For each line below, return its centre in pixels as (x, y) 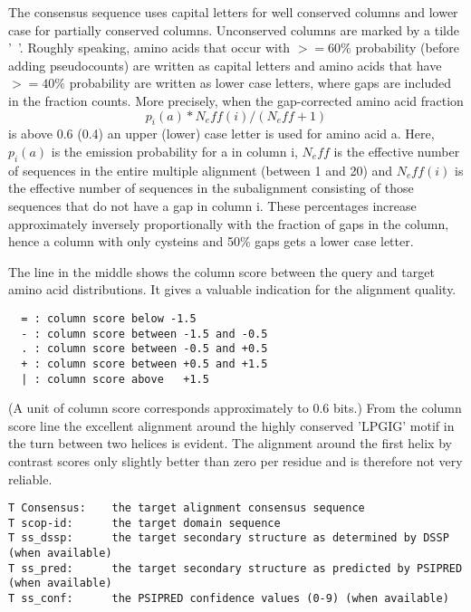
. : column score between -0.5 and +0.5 (144, 349)
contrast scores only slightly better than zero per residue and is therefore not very (235, 460)
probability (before (407, 48)
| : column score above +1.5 (115, 379)
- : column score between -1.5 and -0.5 (144, 334)
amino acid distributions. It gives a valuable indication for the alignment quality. (232, 289)
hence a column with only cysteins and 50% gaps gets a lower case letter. (211, 241)
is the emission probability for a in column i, (174, 151)
